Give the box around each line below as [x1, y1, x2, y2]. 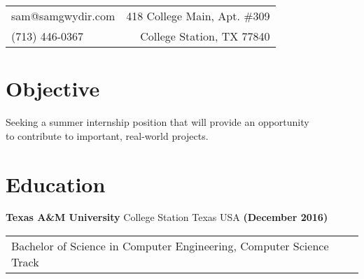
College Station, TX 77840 [140, 28, 270, 44]
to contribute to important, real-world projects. [6, 128, 209, 143]
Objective [6, 74, 100, 103]
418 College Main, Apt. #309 [126, 8, 270, 24]
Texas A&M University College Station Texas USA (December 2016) [6, 210, 328, 224]
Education [6, 169, 106, 198]
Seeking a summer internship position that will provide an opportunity [6, 115, 309, 129]
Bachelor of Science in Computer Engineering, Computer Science [11, 238, 329, 255]
